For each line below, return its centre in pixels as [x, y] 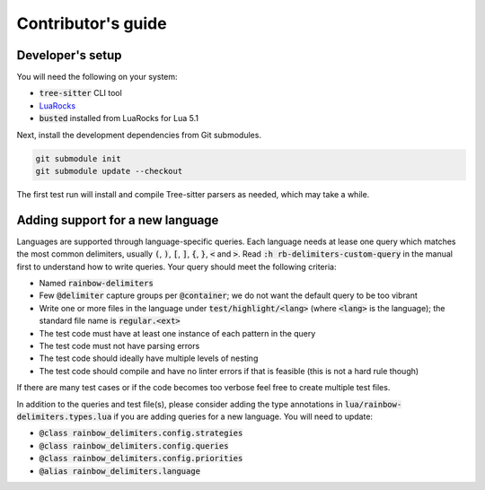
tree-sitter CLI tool [81, 93]
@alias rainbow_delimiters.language [120, 471]
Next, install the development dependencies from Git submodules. [139, 135]
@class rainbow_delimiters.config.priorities [141, 459]
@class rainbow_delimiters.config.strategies [141, 433]
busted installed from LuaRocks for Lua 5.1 [119, 118]
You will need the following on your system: [97, 77]
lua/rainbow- [373, 404]
